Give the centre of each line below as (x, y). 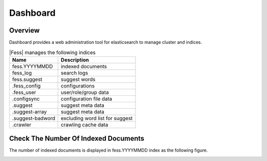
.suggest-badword (34, 118)
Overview (24, 30)
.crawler (22, 124)
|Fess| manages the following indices (52, 52)
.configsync (26, 99)
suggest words (78, 79)
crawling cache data (85, 124)
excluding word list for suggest (97, 118)
